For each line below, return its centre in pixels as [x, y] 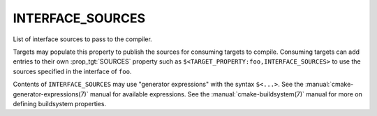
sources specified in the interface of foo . [72, 71]
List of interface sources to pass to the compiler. [83, 39]
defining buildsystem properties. [60, 103]
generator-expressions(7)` [51, 94]
